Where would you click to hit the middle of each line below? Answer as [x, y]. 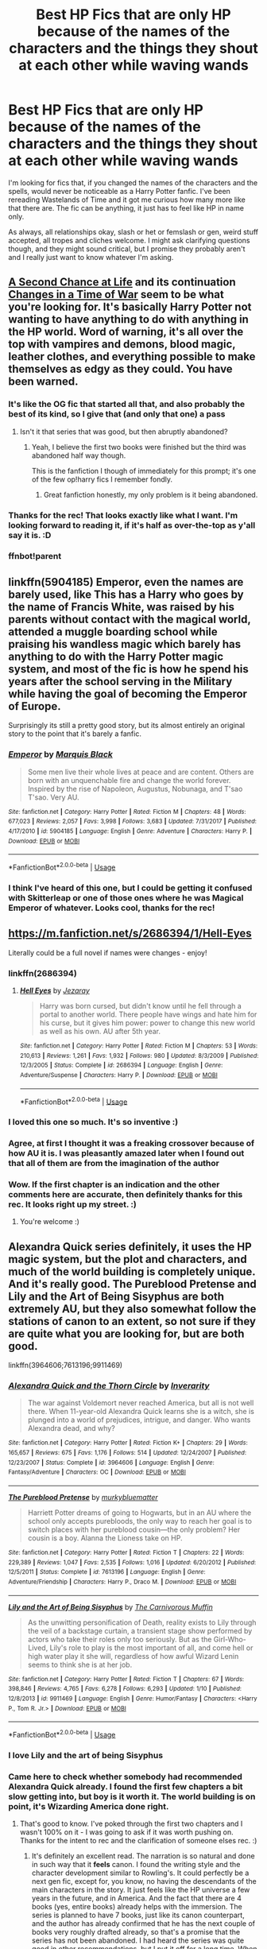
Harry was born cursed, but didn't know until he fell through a [141, 1005]
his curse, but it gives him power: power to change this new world [147, 1022]
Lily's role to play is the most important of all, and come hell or [151, 1648]
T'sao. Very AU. [53, 797]
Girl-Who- [230, 1639]
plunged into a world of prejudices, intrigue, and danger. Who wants [139, 1420]
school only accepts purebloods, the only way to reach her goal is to [140, 1521]
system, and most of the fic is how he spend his [128, 669]
